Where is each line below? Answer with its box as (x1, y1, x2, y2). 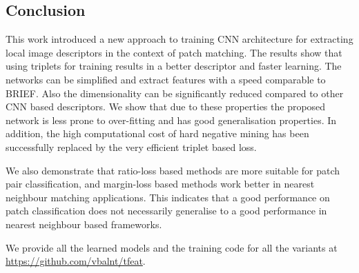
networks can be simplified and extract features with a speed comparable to (6, 72, 326, 86)
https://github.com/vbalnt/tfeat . (6, 254, 146, 268)
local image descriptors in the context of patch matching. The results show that (6, 45, 342, 59)
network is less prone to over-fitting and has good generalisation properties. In (6, 112, 337, 127)
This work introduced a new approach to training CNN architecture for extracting (6, 32, 353, 46)
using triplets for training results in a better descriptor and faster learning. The (6, 59, 342, 73)
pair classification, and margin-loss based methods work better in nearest (6, 176, 315, 191)
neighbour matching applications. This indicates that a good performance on (6, 190, 330, 204)
